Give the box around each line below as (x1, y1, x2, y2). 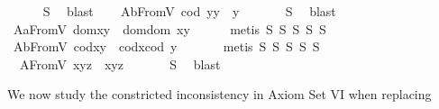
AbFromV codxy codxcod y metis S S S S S (13, 37, 320, 56)
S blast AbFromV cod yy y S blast (42, 2, 336, 20)
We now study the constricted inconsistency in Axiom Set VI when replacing (7, 85, 432, 104)
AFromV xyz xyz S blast (19, 54, 221, 73)
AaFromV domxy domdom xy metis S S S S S (13, 19, 326, 38)
